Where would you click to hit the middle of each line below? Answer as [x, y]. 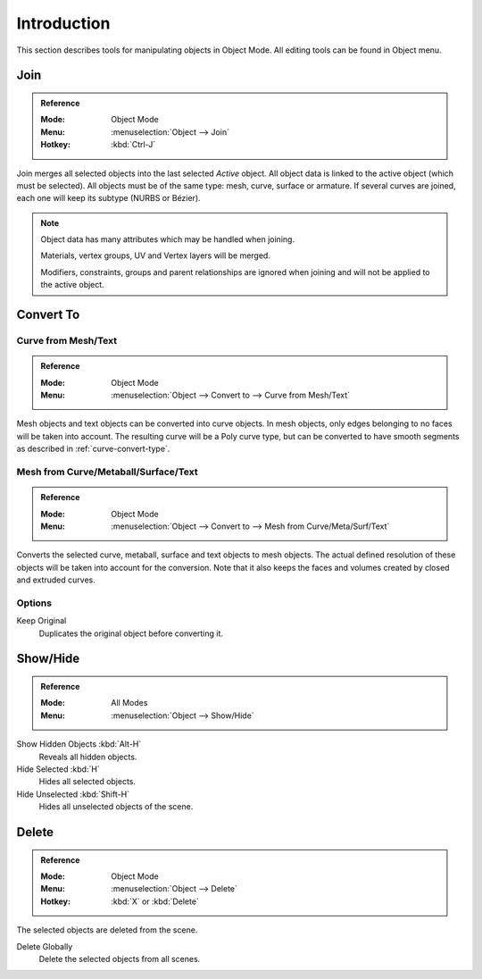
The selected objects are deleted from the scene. [107, 930]
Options [34, 603]
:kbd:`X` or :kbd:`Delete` [155, 901]
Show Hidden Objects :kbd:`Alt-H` [79, 744]
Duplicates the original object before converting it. [131, 633]
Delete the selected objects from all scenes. [120, 958]
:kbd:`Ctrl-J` [133, 145]
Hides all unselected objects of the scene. [116, 807]
